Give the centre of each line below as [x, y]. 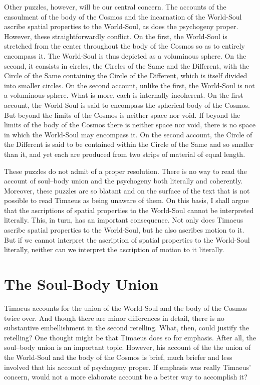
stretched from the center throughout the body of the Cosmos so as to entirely [124, 46]
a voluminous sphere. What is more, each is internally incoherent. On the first [124, 95]
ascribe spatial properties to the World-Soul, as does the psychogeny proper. [121, 26]
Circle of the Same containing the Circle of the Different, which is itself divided [126, 75]
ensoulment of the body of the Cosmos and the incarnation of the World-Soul [123, 16]
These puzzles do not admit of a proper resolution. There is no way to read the [125, 171]
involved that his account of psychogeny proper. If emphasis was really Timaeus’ [127, 367]
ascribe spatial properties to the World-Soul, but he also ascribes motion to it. [124, 230]
